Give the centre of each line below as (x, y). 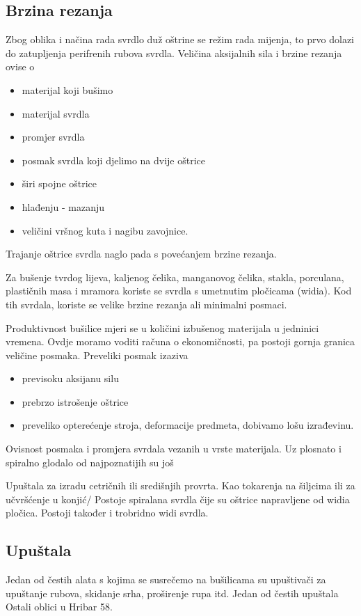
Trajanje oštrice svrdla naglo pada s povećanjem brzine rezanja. (141, 254)
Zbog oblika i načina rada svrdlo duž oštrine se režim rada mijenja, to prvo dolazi (180, 39)
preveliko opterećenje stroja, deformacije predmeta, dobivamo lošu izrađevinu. (188, 425)
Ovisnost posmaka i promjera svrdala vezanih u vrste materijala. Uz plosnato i (174, 449)
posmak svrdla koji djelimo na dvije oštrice (114, 160)
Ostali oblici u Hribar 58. (59, 607)
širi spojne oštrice (59, 183)
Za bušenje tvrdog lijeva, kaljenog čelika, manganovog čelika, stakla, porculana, (175, 277)
